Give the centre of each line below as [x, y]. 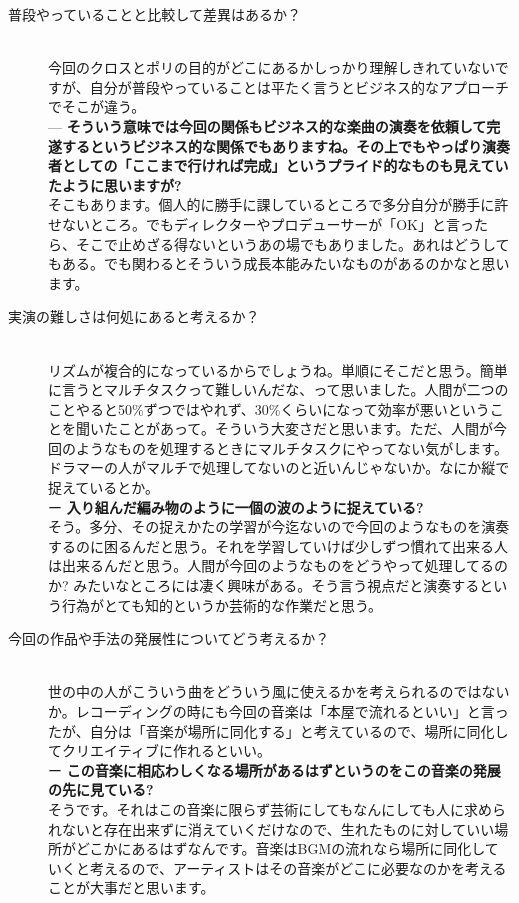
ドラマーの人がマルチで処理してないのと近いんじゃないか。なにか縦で [279, 467]
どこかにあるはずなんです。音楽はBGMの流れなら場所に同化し [280, 848]
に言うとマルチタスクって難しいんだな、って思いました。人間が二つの [278, 389]
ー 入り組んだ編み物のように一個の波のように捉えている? [236, 506]
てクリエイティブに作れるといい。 [159, 750]
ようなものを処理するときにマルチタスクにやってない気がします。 [291, 447]
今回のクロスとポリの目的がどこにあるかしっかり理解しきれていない [271, 67]
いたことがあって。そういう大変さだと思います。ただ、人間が [291, 428]
